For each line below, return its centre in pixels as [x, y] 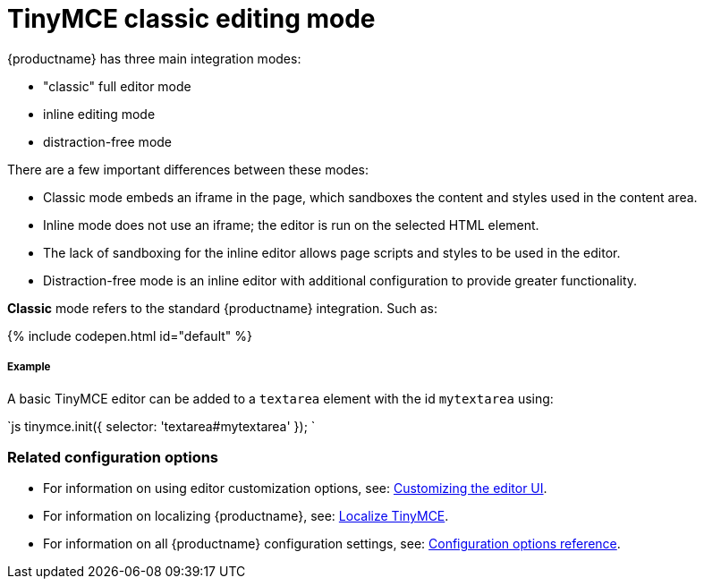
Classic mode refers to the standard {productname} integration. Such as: [222, 308]
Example [29, 367]
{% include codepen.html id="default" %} [130, 335]
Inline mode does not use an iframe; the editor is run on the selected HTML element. [291, 225]
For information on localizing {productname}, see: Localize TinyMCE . [246, 516]
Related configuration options [113, 457]
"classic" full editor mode [117, 86]
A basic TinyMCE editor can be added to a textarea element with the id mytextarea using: [280, 398]
